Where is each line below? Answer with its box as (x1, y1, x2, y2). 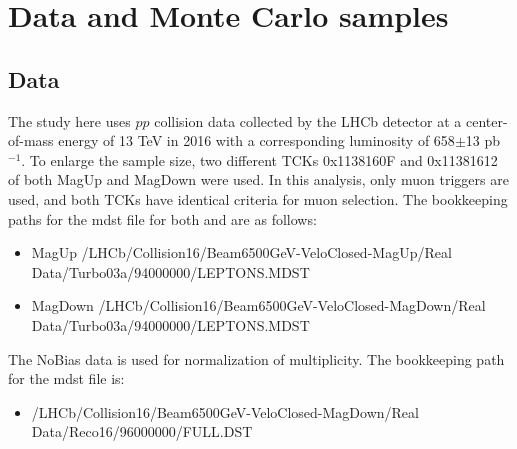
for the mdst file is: (8, 368, 125, 389)
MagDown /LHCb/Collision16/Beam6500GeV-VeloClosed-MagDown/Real (31, 295, 486, 316)
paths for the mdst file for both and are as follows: (8, 208, 317, 229)
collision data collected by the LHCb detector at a (154, 110, 462, 131)
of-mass (8, 130, 54, 151)
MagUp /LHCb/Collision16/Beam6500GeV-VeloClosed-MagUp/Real (31, 242, 452, 263)
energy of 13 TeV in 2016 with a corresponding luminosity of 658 (58, 130, 455, 151)
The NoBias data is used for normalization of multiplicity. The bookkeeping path (8, 348, 505, 369)
